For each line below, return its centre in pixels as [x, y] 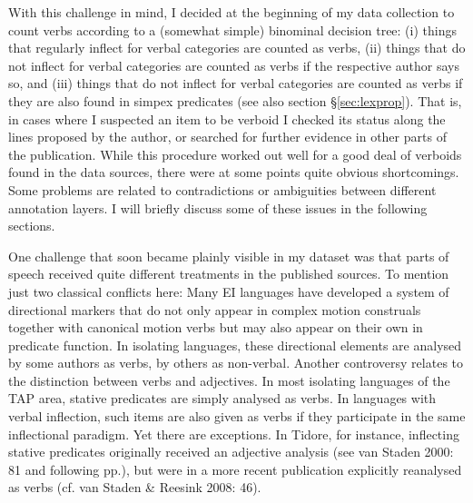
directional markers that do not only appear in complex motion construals [215, 309]
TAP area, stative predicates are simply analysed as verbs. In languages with [222, 398]
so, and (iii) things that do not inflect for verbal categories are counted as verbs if [236, 83]
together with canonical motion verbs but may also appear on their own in [216, 327]
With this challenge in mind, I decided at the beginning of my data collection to [232, 12]
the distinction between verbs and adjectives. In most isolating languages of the [229, 380]
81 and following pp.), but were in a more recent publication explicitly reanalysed [235, 469]
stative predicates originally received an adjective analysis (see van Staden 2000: [231, 452]
